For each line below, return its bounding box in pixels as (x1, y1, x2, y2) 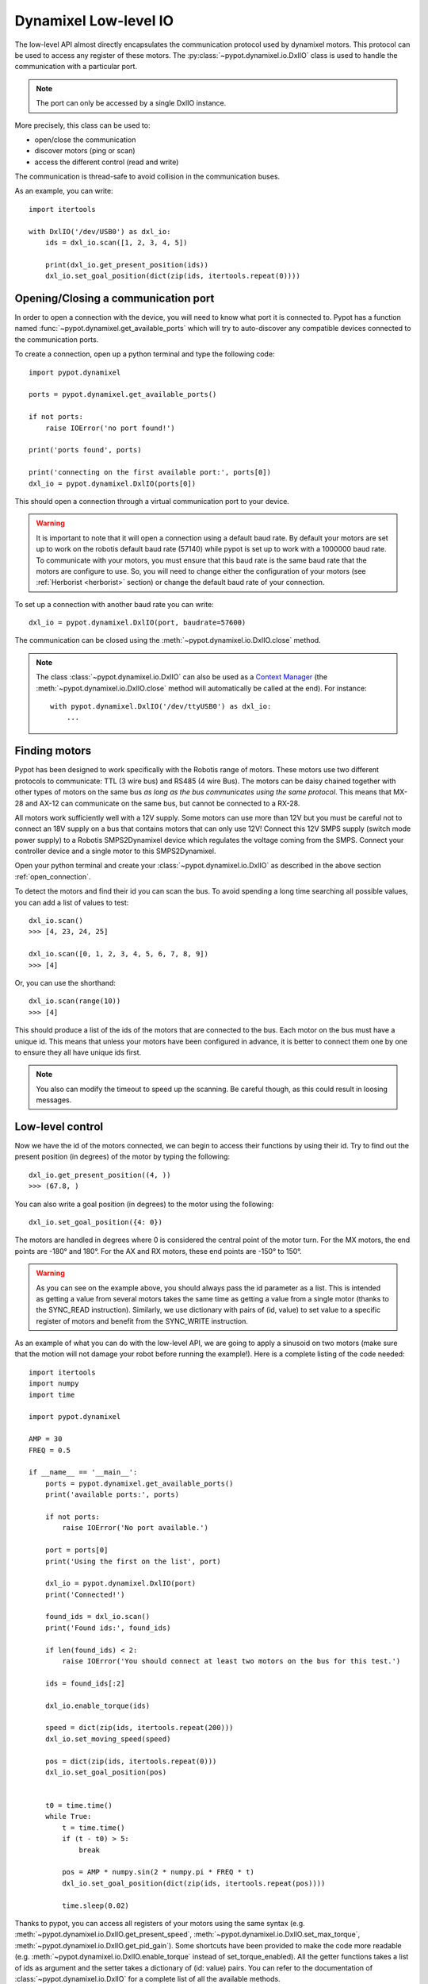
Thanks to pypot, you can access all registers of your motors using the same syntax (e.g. (14, 1919, 305, 1928)
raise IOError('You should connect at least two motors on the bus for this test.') (62, 1657, 401, 1666)
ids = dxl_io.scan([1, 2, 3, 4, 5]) (44, 238, 188, 248)
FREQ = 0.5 (29, 1445, 71, 1455)
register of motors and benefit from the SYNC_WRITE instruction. (36, 1316, 249, 1325)
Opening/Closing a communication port (14, 292, 215, 305)
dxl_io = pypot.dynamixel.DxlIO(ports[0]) (29, 479, 197, 488)
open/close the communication (34, 135, 136, 144)
